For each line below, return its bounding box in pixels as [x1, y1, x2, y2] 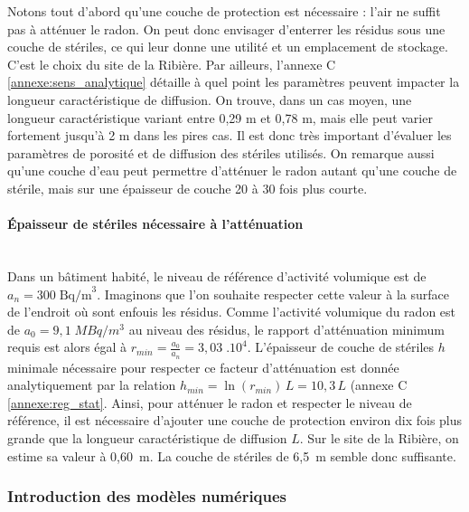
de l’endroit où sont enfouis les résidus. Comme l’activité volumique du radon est [7, 302, 456, 321]
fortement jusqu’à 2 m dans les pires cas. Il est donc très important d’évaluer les [7, 126, 452, 145]
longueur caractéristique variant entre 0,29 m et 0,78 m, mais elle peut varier [7, 108, 433, 127]
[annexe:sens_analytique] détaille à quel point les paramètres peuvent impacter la [7, 72, 460, 91]
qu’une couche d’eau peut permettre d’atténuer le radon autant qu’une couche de [7, 161, 457, 180]
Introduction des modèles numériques [7, 485, 287, 507]
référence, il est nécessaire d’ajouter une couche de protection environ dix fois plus [7, 411, 463, 430]
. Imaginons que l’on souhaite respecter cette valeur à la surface [97, 284, 449, 303]
